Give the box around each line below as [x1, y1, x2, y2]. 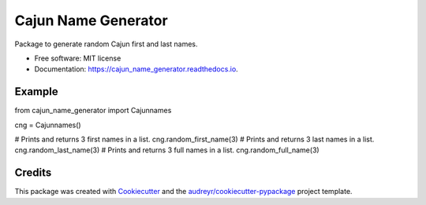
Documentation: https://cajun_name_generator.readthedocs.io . [34, 64, 238, 74]
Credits [14, 166, 52, 180]
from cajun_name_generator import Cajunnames [14, 106, 172, 115]
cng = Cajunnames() [14, 120, 82, 130]
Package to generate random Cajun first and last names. [14, 39, 198, 49]
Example [14, 85, 58, 98]
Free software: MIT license [34, 53, 121, 63]
